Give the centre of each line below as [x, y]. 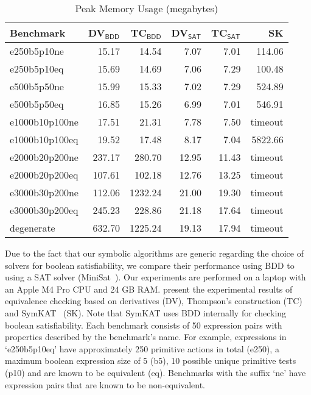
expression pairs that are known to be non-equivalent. [105, 384]
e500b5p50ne [37, 86]
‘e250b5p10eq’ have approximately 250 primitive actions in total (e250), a [142, 348]
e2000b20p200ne [44, 157]
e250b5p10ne [37, 51]
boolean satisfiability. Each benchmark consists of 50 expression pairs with [144, 325]
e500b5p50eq [37, 104]
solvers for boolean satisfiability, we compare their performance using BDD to [150, 265]
